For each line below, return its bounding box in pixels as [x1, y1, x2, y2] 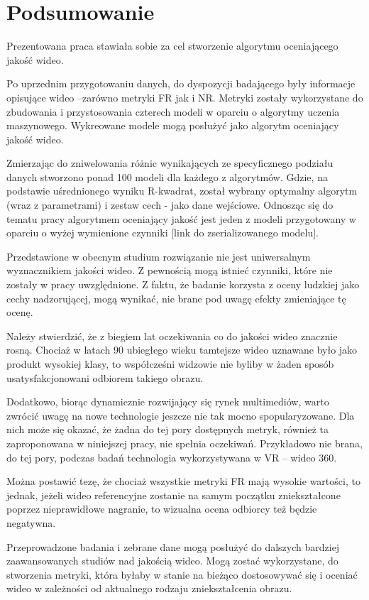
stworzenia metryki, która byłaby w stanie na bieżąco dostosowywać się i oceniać [6, 567, 358, 582]
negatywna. [6, 515, 56, 530]
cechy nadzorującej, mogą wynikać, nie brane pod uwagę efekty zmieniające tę [6, 290, 346, 305]
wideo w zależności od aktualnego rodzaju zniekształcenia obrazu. [6, 581, 292, 596]
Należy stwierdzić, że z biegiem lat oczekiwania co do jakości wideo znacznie [6, 328, 338, 343]
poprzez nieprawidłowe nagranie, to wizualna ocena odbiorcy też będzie [6, 501, 317, 516]
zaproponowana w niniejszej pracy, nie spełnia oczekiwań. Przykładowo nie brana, [6, 435, 363, 450]
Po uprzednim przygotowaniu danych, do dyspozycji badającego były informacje [6, 76, 356, 91]
